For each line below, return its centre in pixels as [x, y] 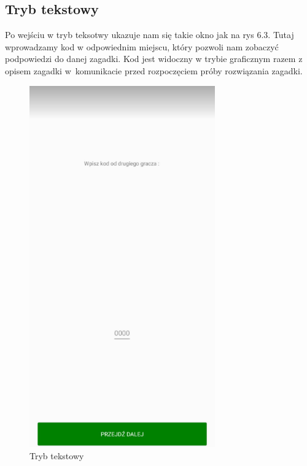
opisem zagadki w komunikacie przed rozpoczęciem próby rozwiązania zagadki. [154, 70]
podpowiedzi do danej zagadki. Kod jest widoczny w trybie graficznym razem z [154, 59]
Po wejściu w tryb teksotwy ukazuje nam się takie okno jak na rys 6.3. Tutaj [150, 35]
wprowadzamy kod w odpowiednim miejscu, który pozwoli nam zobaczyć [142, 46]
